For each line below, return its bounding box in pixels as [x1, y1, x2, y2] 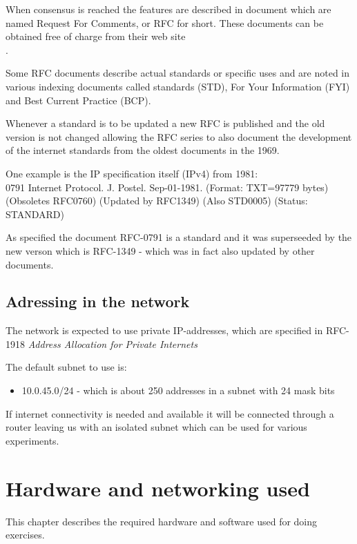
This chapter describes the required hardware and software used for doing [6, 514, 318, 528]
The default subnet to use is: [6, 360, 127, 374]
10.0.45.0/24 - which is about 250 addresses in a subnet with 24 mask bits [21, 383, 335, 398]
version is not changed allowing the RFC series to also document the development [6, 129, 352, 144]
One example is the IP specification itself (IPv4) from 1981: [6, 166, 258, 180]
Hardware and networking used [6, 474, 310, 502]
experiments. [6, 433, 59, 447]
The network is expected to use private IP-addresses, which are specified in [6, 323, 323, 338]
